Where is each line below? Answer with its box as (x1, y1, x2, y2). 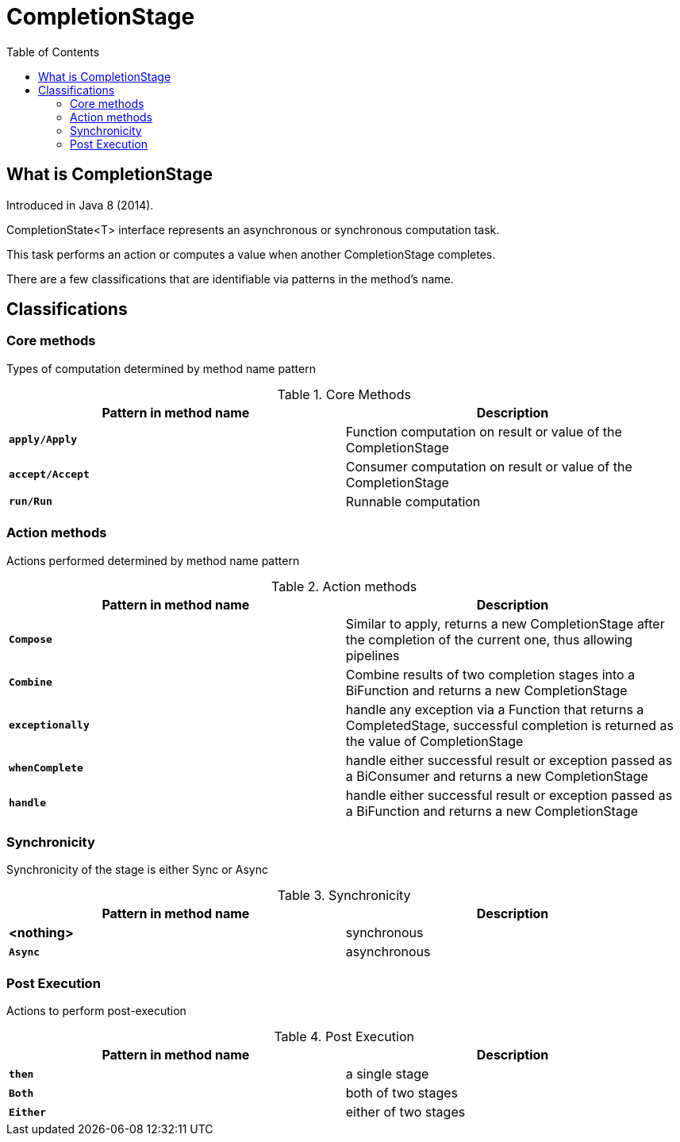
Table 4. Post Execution (274, 1029, 414, 1045)
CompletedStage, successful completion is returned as (345, 717, 674, 733)
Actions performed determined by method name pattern (6, 553, 300, 567)
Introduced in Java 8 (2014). (6, 198, 154, 212)
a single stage (345, 1066, 429, 1082)
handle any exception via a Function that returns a (345, 701, 644, 717)
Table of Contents (6, 44, 100, 59)
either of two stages (345, 1104, 466, 1121)
